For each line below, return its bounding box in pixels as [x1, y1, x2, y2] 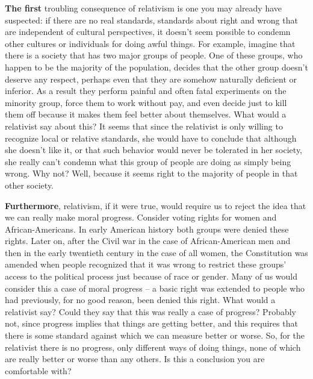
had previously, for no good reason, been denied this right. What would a [5, 293, 276, 306]
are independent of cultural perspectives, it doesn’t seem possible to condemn [5, 25, 291, 38]
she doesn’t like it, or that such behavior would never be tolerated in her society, [5, 143, 303, 156]
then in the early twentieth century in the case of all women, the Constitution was [5, 246, 308, 258]
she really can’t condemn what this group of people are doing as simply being [5, 155, 291, 168]
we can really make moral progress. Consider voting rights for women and [5, 211, 277, 224]
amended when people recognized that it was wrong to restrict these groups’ [5, 258, 287, 271]
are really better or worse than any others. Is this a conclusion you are [5, 352, 265, 365]
